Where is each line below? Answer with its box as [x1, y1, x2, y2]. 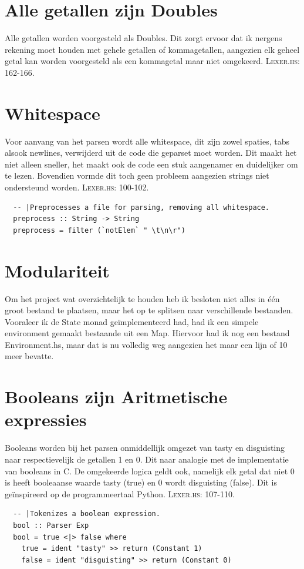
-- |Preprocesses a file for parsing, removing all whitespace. [13, 203, 270, 212]
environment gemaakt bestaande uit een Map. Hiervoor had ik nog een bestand [5, 327, 290, 339]
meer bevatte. [5, 350, 54, 362]
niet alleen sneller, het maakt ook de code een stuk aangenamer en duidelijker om [5, 158, 298, 170]
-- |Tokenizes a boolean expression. [13, 510, 160, 518]
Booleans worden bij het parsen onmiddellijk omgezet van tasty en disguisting [5, 441, 285, 454]
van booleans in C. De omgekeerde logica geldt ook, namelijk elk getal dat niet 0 [5, 464, 295, 477]
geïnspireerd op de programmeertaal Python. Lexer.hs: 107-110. [5, 487, 235, 500]
